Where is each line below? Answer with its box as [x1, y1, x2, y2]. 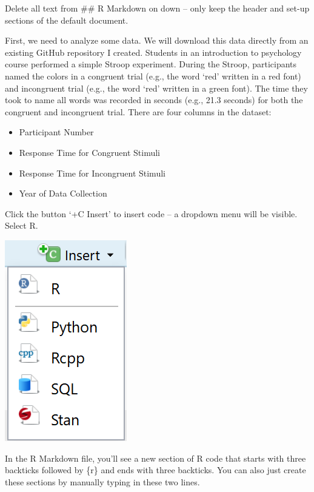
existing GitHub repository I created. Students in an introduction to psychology [5, 45, 302, 58]
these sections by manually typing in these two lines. [5, 475, 200, 488]
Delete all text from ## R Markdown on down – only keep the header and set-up [5, 2, 310, 14]
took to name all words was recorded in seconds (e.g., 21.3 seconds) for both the [5, 93, 303, 106]
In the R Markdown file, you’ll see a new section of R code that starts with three [5, 451, 306, 464]
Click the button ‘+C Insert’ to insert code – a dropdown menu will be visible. [5, 207, 298, 220]
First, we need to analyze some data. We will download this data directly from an [5, 34, 309, 47]
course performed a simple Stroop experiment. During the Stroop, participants [5, 58, 297, 70]
